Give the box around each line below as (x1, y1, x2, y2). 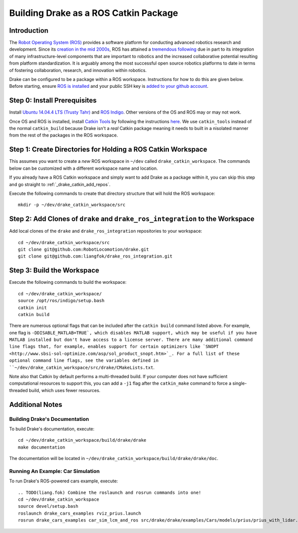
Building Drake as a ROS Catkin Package (9, 7, 178, 18)
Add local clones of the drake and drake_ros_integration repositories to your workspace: (9, 228, 202, 234)
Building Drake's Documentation (9, 415, 89, 422)
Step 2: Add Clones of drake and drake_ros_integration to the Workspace (9, 215, 255, 223)
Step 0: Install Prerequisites (9, 96, 97, 105)
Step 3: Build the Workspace (9, 266, 99, 275)
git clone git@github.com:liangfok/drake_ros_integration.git (18, 254, 173, 259)
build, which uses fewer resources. (29, 387, 101, 393)
